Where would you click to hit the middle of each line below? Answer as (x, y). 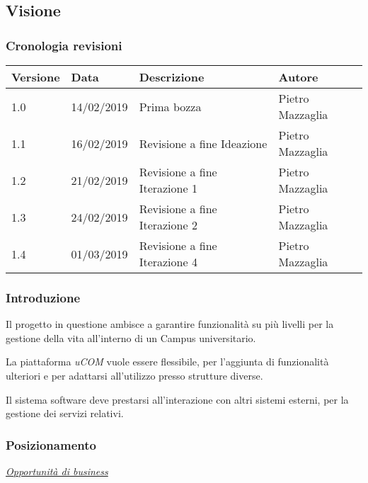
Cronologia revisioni (64, 45)
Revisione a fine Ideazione (203, 143)
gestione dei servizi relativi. (65, 413)
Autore (298, 77)
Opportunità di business (57, 471)
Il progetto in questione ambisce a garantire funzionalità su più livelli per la (170, 324)
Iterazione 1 (168, 188)
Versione (36, 77)
